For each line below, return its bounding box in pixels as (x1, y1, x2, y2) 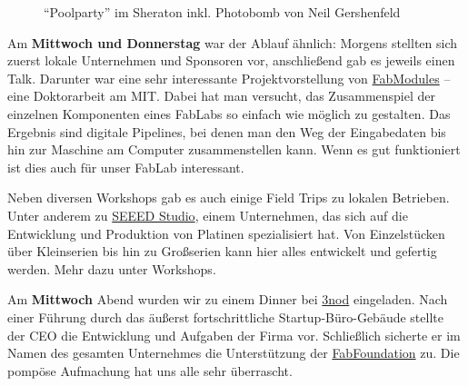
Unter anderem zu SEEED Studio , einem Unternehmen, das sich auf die (7, 205, 408, 224)
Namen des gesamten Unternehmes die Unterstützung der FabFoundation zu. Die (7, 343, 460, 362)
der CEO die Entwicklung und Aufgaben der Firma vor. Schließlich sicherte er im (7, 325, 461, 344)
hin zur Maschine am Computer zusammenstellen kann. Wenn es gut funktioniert (7, 140, 461, 159)
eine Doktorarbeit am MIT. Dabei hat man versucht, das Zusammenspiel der (7, 86, 436, 105)
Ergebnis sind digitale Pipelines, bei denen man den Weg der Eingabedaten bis (7, 122, 446, 141)
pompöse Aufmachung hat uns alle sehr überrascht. (7, 361, 293, 380)
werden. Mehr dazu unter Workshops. (7, 259, 216, 278)
